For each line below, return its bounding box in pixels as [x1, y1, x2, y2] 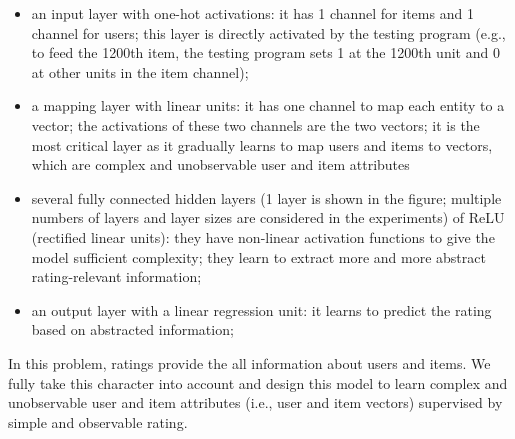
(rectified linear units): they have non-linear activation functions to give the [31, 226, 495, 247]
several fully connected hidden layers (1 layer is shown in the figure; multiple [31, 187, 502, 208]
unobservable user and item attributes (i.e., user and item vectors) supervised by [8, 392, 503, 413]
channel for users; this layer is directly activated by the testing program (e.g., [31, 22, 506, 43]
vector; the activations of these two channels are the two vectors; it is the [31, 114, 480, 135]
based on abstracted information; [31, 319, 234, 340]
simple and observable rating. [8, 411, 188, 432]
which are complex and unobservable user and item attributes [31, 154, 410, 175]
